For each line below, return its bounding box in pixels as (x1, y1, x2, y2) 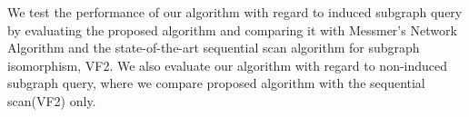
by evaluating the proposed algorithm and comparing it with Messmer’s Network (7, 20, 457, 39)
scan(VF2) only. (7, 91, 96, 110)
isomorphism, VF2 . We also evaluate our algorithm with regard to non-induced (7, 55, 448, 74)
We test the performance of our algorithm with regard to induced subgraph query (7, 3, 463, 21)
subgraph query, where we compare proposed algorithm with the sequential (7, 73, 425, 93)
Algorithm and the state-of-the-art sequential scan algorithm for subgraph (7, 38, 420, 57)
